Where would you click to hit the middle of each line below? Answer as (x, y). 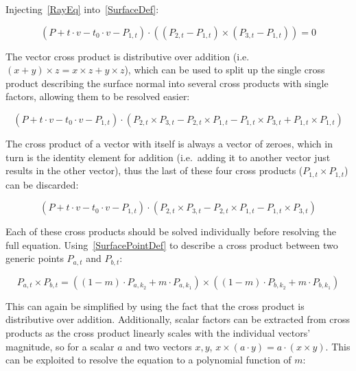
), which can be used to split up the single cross (225, 70)
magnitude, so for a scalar (60, 346)
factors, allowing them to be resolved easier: (98, 96)
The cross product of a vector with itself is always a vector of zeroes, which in (169, 143)
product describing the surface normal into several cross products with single (167, 83)
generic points (35, 258)
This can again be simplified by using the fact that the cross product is (155, 306)
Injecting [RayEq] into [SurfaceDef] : (82, 9)
